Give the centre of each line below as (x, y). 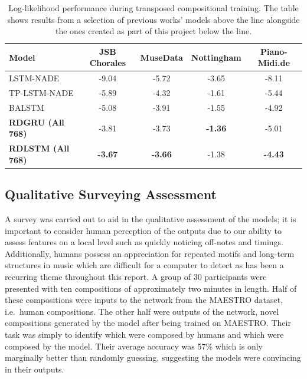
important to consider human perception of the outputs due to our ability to (143, 230)
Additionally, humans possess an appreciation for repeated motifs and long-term (150, 253)
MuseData (161, 57)
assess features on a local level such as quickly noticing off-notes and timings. (144, 242)
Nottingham (216, 57)
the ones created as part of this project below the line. (153, 31)
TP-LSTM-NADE (41, 93)
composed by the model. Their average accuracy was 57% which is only (134, 346)
